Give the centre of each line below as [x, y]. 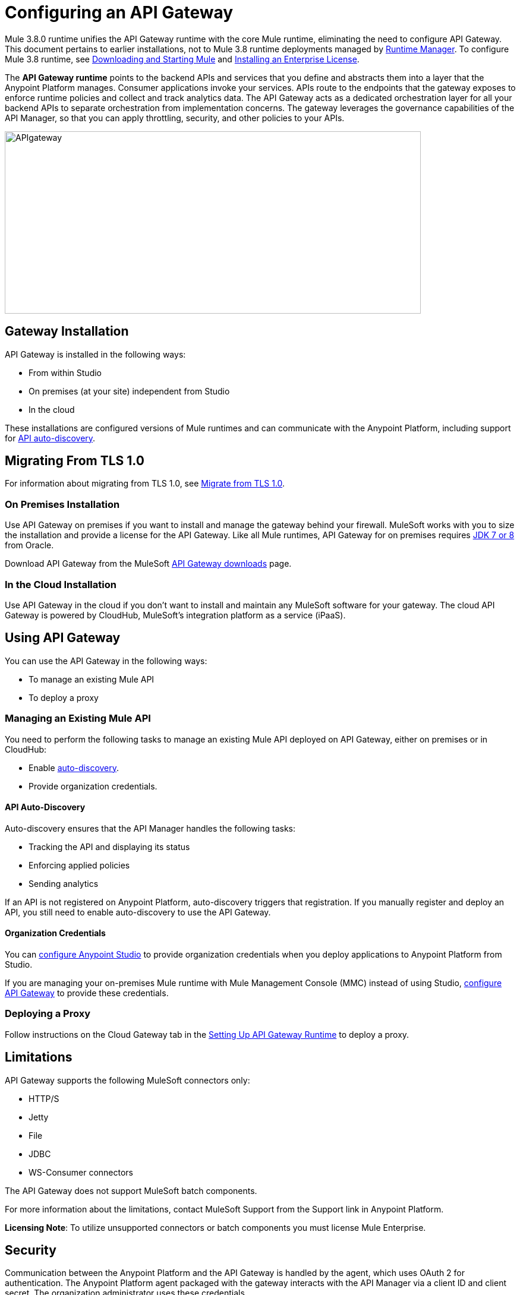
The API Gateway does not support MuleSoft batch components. [131, 1190]
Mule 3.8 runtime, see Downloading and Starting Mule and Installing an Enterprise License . [182, 59]
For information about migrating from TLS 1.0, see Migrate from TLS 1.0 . [145, 484]
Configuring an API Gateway [119, 12]
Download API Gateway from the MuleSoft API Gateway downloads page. [148, 564]
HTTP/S [44, 1098]
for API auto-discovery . [50, 438]
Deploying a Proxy [48, 1014]
